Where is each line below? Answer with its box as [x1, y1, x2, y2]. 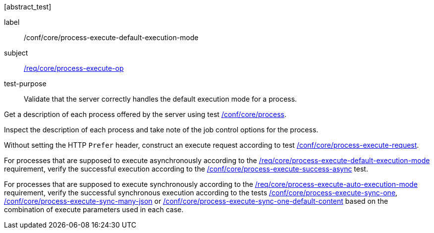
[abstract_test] [4, 2, 52, 11]
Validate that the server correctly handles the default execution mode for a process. [24, 95, 297, 103]
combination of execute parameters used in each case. [4, 205, 184, 214]
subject [4, 49, 28, 57]
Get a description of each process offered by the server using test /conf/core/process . [4, 110, 287, 118]
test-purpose [4, 79, 47, 88]
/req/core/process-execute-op [24, 64, 124, 72]
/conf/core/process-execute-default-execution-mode [24, 33, 199, 42]
